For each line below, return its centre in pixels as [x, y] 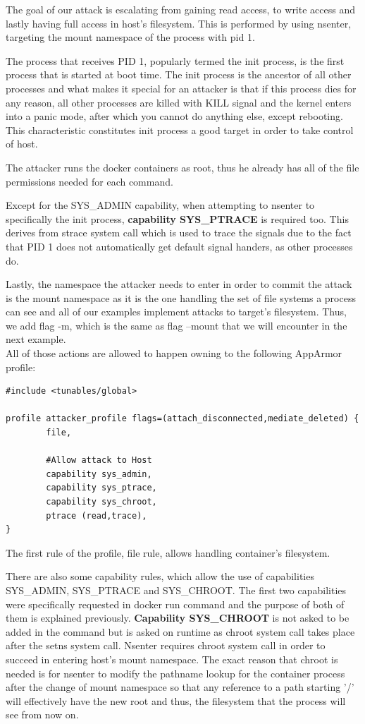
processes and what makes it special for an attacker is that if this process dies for [181, 88]
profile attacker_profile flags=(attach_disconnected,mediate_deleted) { [182, 419]
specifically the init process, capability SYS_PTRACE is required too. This [177, 218]
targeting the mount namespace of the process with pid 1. [130, 37]
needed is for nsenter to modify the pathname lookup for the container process [175, 673]
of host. [22, 144]
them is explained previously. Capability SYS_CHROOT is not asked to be [178, 618]
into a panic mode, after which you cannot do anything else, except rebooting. [174, 116]
